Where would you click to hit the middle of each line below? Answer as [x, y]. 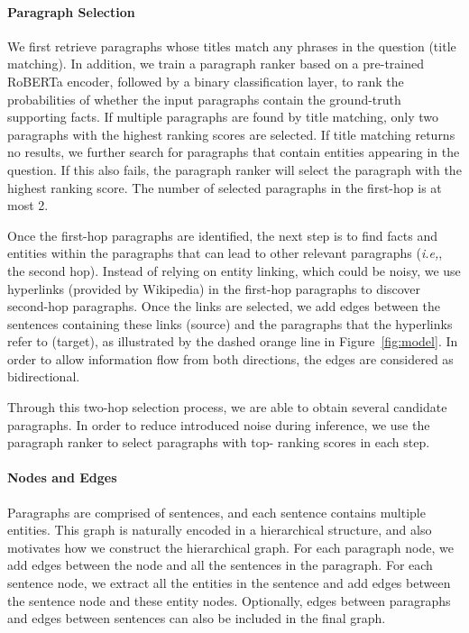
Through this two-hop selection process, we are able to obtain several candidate [227, 407]
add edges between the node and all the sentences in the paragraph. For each [220, 565]
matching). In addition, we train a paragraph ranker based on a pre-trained [216, 64]
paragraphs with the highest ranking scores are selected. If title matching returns [231, 134]
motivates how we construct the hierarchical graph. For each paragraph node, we [230, 547]
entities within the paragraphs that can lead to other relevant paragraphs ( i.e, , [225, 253]
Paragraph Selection [71, 11]
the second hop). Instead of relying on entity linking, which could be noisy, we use [234, 270]
